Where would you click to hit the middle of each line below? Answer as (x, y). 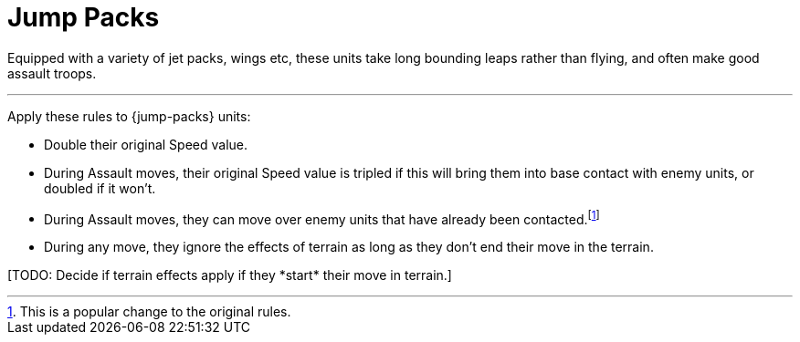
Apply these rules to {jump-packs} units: (129, 116)
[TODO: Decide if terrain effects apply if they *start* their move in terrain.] (230, 275)
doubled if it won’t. (100, 188)
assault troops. (52, 73)
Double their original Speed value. (146, 144)
